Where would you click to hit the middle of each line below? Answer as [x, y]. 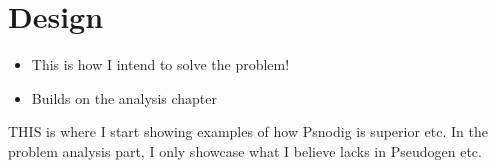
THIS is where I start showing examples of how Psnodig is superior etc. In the [248, 131]
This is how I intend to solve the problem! [160, 64]
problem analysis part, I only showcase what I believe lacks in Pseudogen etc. [245, 150]
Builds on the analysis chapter [124, 97]
